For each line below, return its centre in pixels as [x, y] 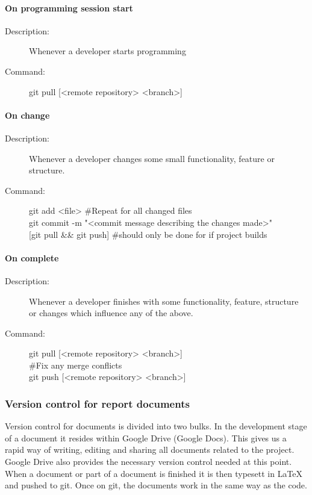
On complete [32, 257]
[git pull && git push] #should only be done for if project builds [148, 234]
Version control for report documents [97, 403]
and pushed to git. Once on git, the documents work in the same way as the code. [156, 485]
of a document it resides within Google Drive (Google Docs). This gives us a [146, 437]
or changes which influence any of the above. [111, 313]
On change [27, 115]
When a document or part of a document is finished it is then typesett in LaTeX [154, 473]
